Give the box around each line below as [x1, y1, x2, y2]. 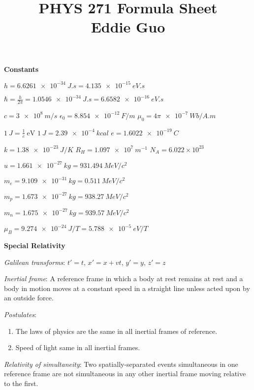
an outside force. [4, 292, 54, 303]
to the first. [4, 378, 38, 388]
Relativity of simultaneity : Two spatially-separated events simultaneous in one [4, 358, 238, 369]
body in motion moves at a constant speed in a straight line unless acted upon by [4, 283, 250, 293]
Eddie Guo [91, 17, 165, 37]
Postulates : [4, 309, 36, 319]
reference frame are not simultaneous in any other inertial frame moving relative [4, 368, 246, 379]
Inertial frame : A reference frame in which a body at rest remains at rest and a [4, 273, 243, 284]
